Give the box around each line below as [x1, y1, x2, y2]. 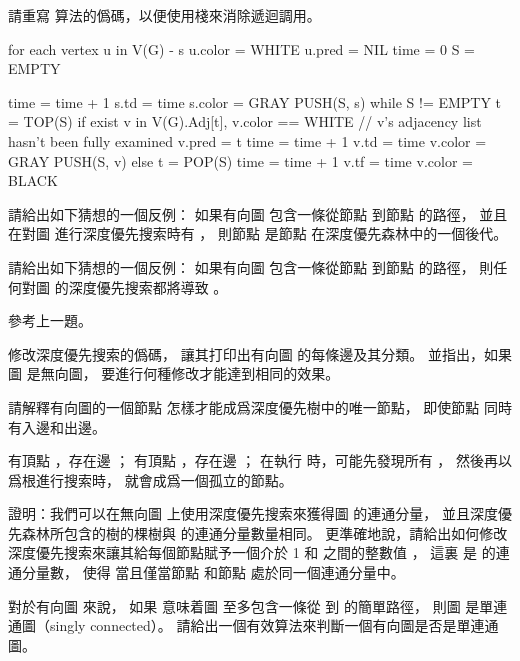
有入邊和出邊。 [8, 416, 106, 437]
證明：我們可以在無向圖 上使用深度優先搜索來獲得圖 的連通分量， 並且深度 [8, 503, 498, 524]
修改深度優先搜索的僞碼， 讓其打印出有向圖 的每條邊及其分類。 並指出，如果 [8, 343, 512, 364]
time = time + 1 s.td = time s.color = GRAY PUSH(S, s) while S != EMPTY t [8, 91, 502, 112]
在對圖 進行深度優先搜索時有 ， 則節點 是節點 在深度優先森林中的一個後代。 [8, 223, 508, 244]
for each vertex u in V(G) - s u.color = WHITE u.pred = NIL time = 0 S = [8, 38, 475, 59]
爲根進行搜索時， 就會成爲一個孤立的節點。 [8, 469, 293, 490]
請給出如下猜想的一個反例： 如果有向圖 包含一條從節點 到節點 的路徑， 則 [8, 256, 494, 277]
